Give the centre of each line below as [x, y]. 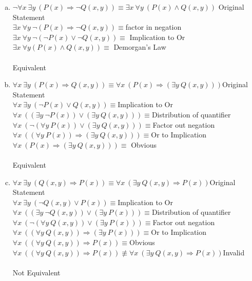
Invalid [234, 252]
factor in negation [153, 27]
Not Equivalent [36, 272]
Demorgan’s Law [140, 47]
